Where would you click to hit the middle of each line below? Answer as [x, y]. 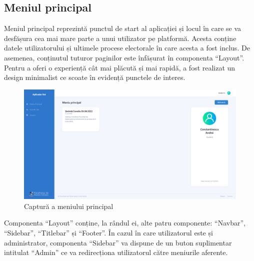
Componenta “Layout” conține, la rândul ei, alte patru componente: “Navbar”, [125, 223]
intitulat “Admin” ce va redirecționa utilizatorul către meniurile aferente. [116, 252]
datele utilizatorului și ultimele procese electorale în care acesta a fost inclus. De [127, 48]
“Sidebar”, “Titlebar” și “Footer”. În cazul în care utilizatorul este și [108, 232]
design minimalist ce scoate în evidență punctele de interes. [95, 77]
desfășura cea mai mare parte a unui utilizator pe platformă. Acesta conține [120, 38]
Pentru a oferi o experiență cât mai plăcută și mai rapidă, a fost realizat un [120, 67]
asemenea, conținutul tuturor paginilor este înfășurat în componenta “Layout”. [124, 57]
